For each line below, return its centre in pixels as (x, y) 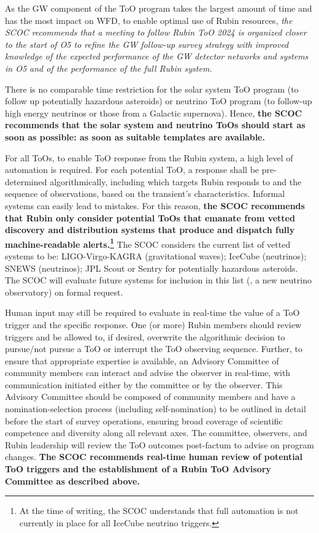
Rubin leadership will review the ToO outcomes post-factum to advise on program (159, 444)
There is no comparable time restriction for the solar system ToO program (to (152, 89)
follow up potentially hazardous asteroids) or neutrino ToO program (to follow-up (159, 101)
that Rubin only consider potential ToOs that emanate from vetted (150, 217)
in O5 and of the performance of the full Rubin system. (109, 68)
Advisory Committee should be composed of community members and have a (150, 397)
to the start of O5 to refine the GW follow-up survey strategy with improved (147, 44)
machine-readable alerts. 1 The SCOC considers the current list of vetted (148, 243)
